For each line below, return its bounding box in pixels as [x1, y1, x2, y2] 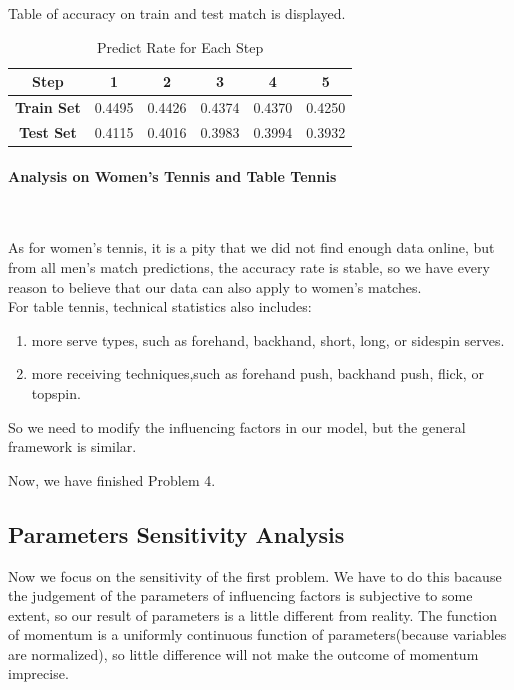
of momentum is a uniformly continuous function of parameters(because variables [8, 624, 507, 645]
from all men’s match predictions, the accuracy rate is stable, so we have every [8, 256, 490, 277]
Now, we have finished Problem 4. [8, 469, 216, 490]
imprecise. [8, 663, 69, 684]
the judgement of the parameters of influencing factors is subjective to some [8, 585, 473, 606]
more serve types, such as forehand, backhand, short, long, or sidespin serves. [31, 329, 505, 350]
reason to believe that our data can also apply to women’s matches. [8, 276, 422, 297]
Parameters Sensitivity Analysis [8, 518, 345, 549]
